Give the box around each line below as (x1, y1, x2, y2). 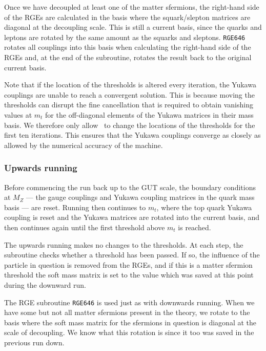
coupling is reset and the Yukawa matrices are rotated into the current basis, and (4, 212, 259, 223)
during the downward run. (4, 279, 86, 290)
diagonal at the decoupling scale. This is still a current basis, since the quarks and (4, 22, 262, 32)
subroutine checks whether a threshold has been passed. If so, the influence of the (4, 249, 260, 260)
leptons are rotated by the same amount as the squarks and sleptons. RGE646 (4, 31, 245, 42)
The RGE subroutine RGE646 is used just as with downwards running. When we (4, 297, 255, 307)
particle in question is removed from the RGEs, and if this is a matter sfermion (4, 259, 253, 270)
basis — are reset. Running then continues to (4, 201, 146, 212)
